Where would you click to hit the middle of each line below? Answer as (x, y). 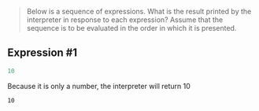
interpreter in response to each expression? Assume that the (125, 20)
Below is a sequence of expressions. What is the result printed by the (139, 11)
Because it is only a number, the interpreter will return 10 (99, 86)
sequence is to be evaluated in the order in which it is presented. (131, 28)
